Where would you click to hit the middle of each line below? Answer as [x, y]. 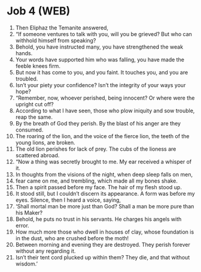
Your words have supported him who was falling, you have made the [100, 59]
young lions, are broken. [45, 142]
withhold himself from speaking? [56, 40]
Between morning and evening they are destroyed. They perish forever [103, 244]
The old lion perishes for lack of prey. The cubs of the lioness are [96, 149]
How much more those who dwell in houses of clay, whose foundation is [105, 232]
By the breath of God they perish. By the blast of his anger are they [98, 123]
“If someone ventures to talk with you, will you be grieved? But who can [103, 34]
